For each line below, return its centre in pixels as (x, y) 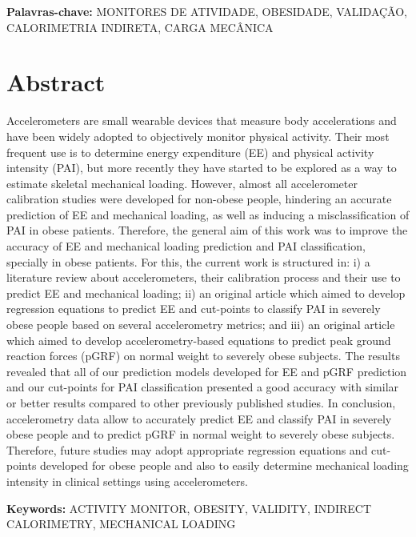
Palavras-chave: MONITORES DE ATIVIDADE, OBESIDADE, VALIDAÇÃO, (207, 11)
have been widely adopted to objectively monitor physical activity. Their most (198, 136)
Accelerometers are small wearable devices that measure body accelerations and (202, 120)
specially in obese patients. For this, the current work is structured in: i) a (188, 261)
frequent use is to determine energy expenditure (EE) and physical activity (190, 152)
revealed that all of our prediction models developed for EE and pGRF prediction (207, 371)
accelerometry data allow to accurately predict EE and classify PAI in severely (199, 418)
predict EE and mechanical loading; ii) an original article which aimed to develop (206, 293)
